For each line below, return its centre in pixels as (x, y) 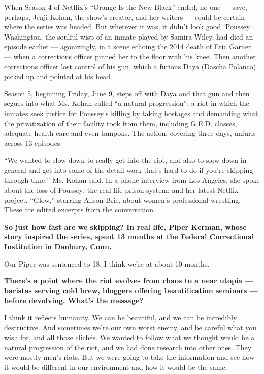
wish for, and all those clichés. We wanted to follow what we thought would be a (129, 337)
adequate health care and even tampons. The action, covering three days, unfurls (130, 133)
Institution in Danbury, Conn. (58, 247)
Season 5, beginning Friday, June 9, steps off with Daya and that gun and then (127, 93)
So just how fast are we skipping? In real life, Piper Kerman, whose (125, 226)
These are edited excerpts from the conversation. (80, 210)
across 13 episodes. (33, 143)
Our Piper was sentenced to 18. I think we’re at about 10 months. (107, 263)
